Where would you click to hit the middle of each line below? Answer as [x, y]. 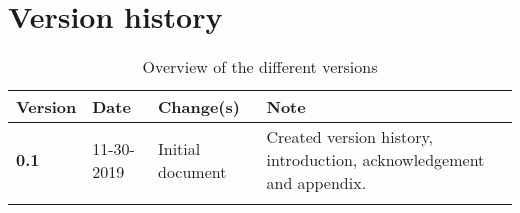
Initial [179, 148]
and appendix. [316, 183]
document [192, 171]
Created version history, [350, 137]
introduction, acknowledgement [375, 160]
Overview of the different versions [260, 67]
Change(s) [199, 107]
